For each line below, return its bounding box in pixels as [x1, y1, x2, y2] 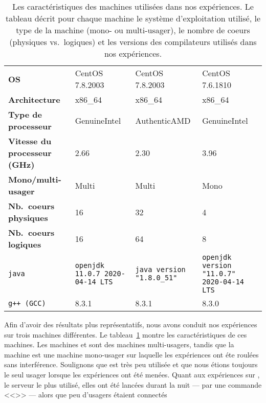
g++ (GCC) [8, 299, 46, 307]
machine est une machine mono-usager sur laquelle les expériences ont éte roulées [4, 349, 259, 360]
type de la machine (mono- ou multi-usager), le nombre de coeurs [16, 24, 250, 36]
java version [135, 265, 186, 274]
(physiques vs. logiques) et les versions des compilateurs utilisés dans [9, 36, 257, 48]
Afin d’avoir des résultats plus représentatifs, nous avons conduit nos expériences [4, 319, 257, 329]
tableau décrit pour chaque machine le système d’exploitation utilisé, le [5, 12, 261, 24]
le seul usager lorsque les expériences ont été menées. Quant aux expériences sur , [4, 369, 260, 379]
